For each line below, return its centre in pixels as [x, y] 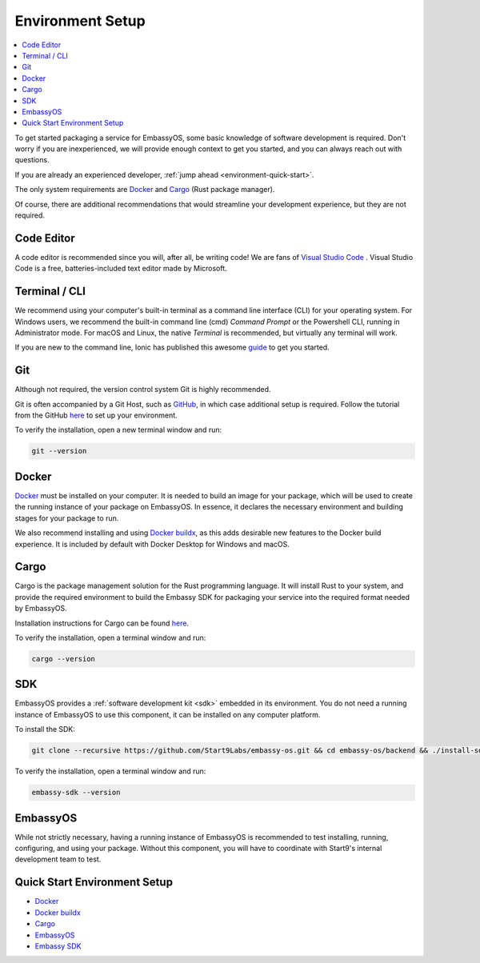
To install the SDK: [45, 729]
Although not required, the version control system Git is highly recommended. [143, 390]
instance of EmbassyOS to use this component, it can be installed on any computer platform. [168, 714]
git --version [59, 451]
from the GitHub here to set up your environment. [96, 415]
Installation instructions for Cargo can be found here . [102, 623]
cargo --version [64, 659]
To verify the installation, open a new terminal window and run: [118, 430]
